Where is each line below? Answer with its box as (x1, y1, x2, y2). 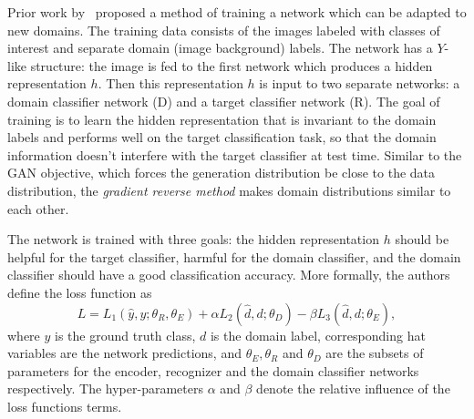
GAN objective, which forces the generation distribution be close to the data (7, 163, 436, 182)
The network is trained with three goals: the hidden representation (7, 230, 379, 249)
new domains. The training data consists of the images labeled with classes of (7, 20, 440, 39)
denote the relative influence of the (256, 379, 450, 398)
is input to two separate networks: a (259, 74, 460, 93)
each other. (7, 199, 69, 218)
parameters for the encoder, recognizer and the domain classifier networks (7, 361, 419, 380)
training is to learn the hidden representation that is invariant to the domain (7, 109, 437, 128)
